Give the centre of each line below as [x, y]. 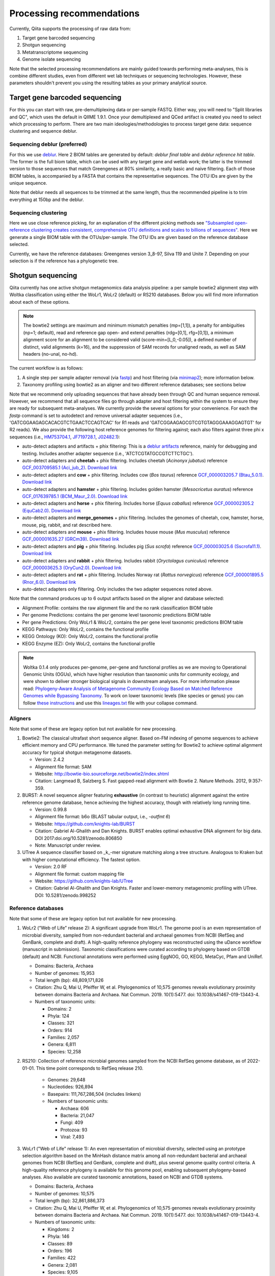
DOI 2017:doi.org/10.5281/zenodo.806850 [78, 838]
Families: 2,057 [64, 1037]
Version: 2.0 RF [51, 867]
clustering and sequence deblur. [43, 131]
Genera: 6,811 [62, 1044]
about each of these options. [40, 302]
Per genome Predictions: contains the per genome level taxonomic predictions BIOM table [117, 615]
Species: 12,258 [64, 1051]
